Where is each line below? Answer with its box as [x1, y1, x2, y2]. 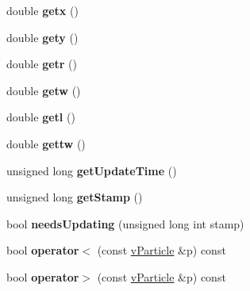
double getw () [6, 82, 81, 98]
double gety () [6, 29, 79, 45]
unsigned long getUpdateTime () [6, 162, 177, 178]
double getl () [6, 109, 75, 125]
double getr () [6, 56, 78, 72]
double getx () [6, 2, 79, 18]
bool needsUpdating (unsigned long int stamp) [6, 215, 244, 232]
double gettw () [6, 135, 86, 151]
